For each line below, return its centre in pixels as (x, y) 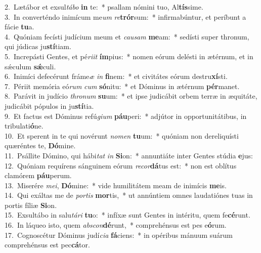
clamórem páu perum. (38, 175)
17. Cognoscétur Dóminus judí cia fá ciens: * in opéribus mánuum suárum (119, 235)
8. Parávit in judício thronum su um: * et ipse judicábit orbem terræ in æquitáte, (131, 96)
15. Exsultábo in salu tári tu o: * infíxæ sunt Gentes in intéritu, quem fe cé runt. (127, 215)
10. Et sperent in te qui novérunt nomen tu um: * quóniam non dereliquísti (122, 135)
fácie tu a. (19, 27)
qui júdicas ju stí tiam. (38, 46)
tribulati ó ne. (24, 126)
